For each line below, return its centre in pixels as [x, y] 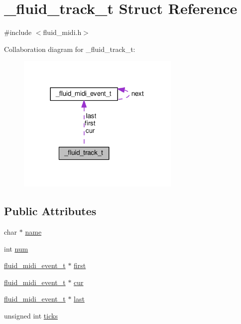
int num [16, 248]
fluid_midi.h [62, 32]
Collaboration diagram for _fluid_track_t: [70, 49]
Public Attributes [50, 211]
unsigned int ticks [31, 315]
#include [18, 32]
